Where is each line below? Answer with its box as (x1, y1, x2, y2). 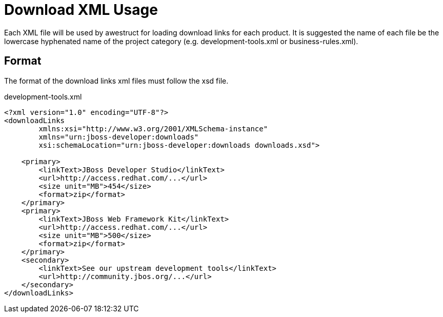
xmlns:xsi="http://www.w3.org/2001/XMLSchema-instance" (38, 124, 268, 133)
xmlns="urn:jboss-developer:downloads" (38, 132, 199, 141)
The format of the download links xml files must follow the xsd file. (4, 76, 229, 85)
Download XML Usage (4, 1, 158, 18)
